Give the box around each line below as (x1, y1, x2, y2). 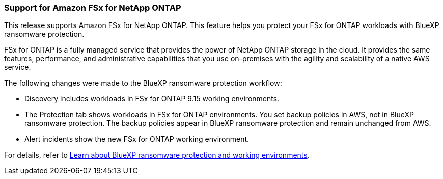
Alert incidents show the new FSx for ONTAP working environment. (24, 135, 250, 144)
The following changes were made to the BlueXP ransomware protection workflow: (4, 79, 282, 88)
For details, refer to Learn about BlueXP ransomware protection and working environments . (4, 150, 310, 160)
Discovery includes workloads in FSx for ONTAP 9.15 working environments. (24, 94, 280, 104)
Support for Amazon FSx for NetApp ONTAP (4, 3, 181, 13)
